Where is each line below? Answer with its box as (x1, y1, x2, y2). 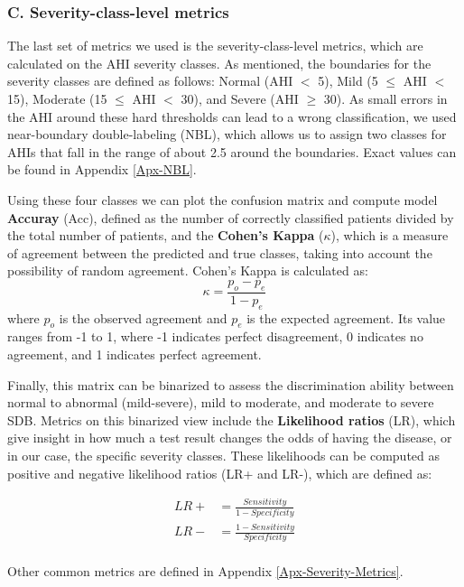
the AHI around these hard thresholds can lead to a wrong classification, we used (7, 107, 457, 126)
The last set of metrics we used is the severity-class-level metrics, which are (7, 36, 423, 55)
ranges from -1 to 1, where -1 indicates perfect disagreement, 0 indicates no (7, 327, 423, 346)
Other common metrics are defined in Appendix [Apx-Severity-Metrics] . (7, 562, 404, 581)
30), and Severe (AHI (181, 89, 299, 107)
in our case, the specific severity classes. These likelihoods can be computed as (7, 445, 441, 464)
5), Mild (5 (318, 71, 378, 90)
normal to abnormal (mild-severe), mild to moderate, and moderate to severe (7, 393, 434, 412)
